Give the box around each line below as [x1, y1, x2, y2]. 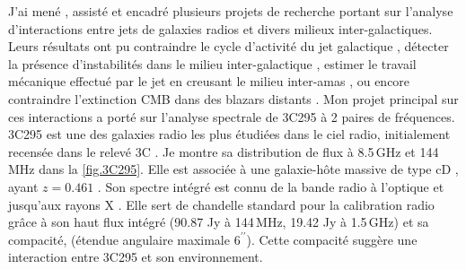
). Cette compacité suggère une [246, 230, 418, 248]
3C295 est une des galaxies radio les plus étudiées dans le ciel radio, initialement [8, 125, 451, 143]
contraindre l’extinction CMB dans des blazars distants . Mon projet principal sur [8, 89, 459, 108]
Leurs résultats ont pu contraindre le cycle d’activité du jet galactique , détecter [8, 37, 449, 56]
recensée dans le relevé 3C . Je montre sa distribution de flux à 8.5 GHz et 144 [8, 142, 439, 161]
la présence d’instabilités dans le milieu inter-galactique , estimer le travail [8, 54, 417, 73]
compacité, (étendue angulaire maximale [8, 230, 230, 248]
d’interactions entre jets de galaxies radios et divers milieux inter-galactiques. [8, 19, 433, 38]
